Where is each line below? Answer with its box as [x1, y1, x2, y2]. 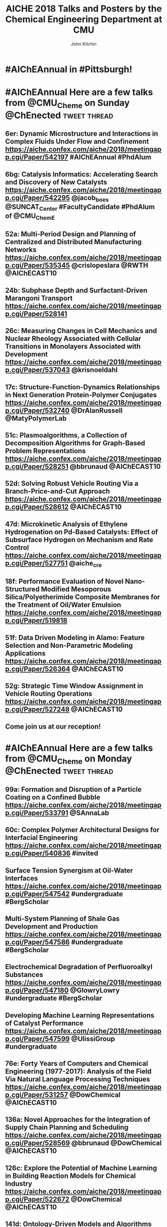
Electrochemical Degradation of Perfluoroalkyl [5, 963, 153, 971]
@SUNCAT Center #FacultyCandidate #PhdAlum [5, 202, 155, 212]
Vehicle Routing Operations [5, 689, 92, 698]
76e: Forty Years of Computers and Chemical [5, 1059, 148, 1068]
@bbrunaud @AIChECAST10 [69, 463, 161, 471]
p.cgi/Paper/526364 [5, 664, 71, 673]
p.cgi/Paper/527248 [5, 705, 70, 714]
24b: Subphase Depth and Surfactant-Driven [5, 286, 148, 294]
